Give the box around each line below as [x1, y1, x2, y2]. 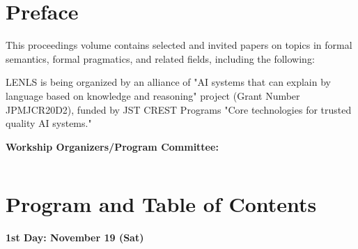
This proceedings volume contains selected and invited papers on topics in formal [6, 38, 352, 52]
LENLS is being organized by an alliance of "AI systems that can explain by [6, 75, 331, 89]
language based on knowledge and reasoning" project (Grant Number [6, 88, 300, 103]
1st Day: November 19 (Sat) [6, 230, 144, 245]
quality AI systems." [6, 116, 92, 130]
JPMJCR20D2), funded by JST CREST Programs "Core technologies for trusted [6, 102, 352, 116]
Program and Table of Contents [6, 190, 317, 218]
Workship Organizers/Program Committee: [6, 139, 219, 153]
